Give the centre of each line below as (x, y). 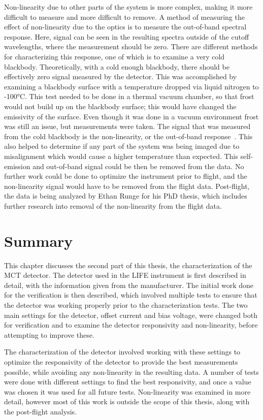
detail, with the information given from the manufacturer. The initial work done (129, 285)
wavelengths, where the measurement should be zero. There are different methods (131, 46)
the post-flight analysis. (40, 411)
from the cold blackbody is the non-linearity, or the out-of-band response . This (128, 136)
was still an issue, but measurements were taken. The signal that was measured (127, 126)
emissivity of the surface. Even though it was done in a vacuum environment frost (131, 116)
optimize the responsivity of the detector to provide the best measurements (121, 361)
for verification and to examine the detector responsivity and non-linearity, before (131, 325)
